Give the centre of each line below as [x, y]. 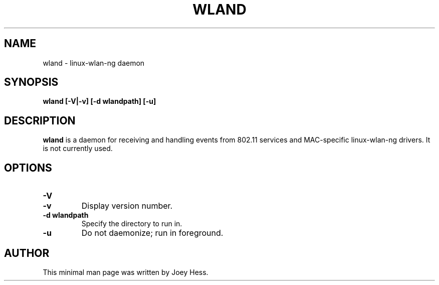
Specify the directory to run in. [132, 224]
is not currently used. [78, 149]
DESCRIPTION [40, 120]
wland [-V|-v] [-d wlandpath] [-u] [99, 101]
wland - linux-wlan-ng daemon [94, 63]
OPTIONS [28, 168]
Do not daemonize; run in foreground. [152, 233]
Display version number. [127, 206]
